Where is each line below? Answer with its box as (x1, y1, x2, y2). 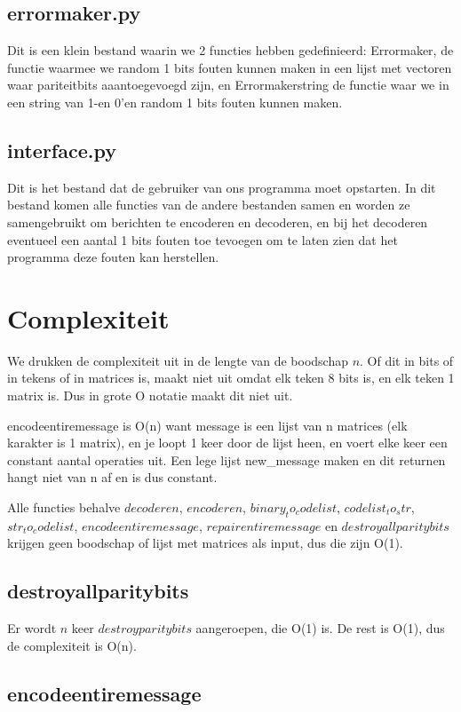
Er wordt (7, 619, 57, 637)
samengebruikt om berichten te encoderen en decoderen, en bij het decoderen (7, 212, 428, 231)
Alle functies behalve (7, 498, 121, 517)
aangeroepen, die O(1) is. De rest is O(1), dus (195, 619, 445, 637)
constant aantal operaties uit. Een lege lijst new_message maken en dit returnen (7, 450, 446, 469)
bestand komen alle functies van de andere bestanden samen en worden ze (7, 195, 410, 214)
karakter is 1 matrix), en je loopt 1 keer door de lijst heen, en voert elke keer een (7, 433, 448, 452)
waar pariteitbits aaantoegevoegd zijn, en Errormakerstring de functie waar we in (7, 75, 449, 94)
